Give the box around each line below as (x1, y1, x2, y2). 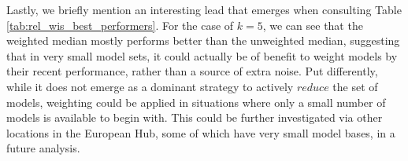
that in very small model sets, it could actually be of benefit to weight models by (6, 47, 398, 64)
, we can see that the (262, 16, 363, 33)
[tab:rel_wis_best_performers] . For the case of (6, 16, 234, 33)
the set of (332, 78, 378, 94)
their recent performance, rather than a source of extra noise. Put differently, (6, 63, 378, 79)
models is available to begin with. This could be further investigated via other (6, 109, 383, 126)
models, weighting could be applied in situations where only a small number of (6, 93, 386, 110)
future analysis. (6, 140, 80, 156)
